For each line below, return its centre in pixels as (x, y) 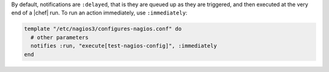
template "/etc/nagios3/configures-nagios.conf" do (103, 29)
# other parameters (60, 37)
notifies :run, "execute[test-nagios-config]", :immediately (124, 46)
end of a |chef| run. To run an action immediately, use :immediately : (99, 13)
